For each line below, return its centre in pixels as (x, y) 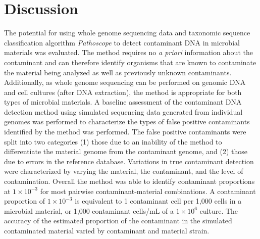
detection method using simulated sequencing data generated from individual (123, 111)
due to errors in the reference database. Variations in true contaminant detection (129, 161)
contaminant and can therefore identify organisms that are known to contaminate (130, 62)
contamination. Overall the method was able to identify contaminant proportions (129, 181)
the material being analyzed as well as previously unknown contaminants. (118, 72)
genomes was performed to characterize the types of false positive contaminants (127, 122)
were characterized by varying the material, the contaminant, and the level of (124, 171)
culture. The (219, 210)
